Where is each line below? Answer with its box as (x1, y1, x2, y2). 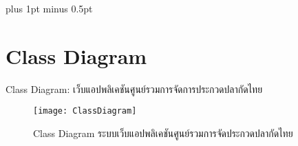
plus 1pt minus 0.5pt (6, 1, 93, 15)
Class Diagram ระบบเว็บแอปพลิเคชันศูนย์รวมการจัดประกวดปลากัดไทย (33, 125, 293, 140)
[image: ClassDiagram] (33, 106, 137, 116)
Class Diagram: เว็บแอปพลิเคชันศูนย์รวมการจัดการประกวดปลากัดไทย (6, 81, 263, 96)
